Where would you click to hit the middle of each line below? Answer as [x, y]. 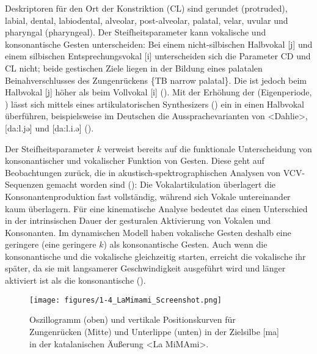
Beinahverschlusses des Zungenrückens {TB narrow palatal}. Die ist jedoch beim [156, 80]
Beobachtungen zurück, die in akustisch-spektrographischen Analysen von [143, 172]
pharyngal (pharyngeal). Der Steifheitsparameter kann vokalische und [136, 32]
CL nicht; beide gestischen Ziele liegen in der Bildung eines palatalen [134, 68]
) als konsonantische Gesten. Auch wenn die [185, 244]
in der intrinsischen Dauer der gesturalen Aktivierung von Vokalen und [138, 220]
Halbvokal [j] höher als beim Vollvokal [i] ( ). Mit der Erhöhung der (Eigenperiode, [158, 92]
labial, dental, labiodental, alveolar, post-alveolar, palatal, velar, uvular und [147, 20]
